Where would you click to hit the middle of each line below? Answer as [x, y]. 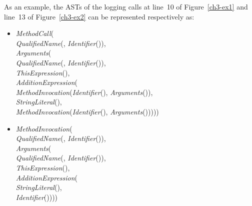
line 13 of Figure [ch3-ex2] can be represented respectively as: [99, 16]
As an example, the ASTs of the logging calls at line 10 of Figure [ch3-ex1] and [126, 6]
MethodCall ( [35, 33]
